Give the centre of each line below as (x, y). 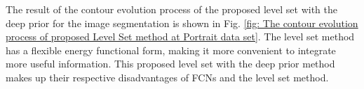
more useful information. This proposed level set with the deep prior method (170, 64)
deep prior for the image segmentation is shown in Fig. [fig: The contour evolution (182, 23)
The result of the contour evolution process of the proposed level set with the (172, 9)
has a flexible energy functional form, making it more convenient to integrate (171, 50)
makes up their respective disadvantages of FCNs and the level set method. (167, 77)
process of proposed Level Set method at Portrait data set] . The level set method (180, 37)
